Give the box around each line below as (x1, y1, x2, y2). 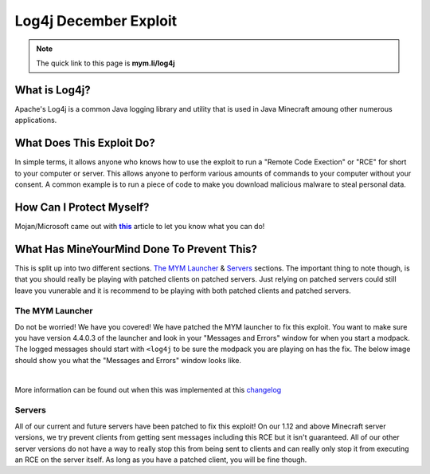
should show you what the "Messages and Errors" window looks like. (14, 355, 242, 365)
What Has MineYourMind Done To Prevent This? (14, 242, 258, 255)
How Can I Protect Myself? (14, 200, 150, 214)
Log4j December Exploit (14, 12, 178, 30)
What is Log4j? (14, 83, 91, 97)
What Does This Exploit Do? (14, 136, 155, 150)
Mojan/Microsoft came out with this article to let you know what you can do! (14, 221, 265, 231)
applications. (14, 116, 57, 125)
